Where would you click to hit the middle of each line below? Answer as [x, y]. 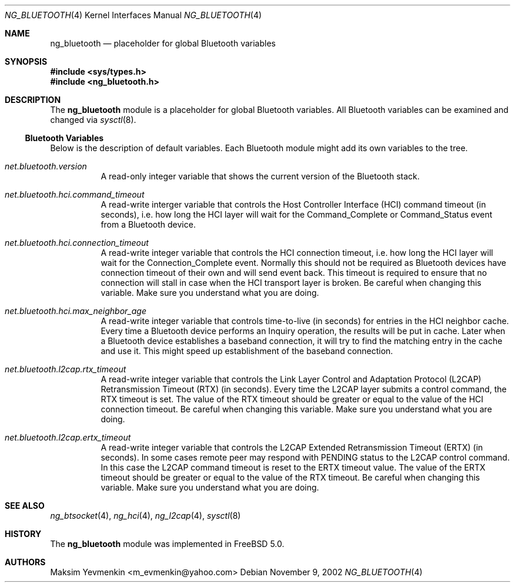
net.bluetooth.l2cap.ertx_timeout [68, 437]
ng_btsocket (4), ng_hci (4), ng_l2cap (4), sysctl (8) [146, 516]
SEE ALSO [25, 506]
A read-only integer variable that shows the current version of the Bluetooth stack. [260, 176]
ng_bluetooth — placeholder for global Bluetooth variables [163, 43]
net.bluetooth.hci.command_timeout [75, 194]
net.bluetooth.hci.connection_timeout [77, 243]
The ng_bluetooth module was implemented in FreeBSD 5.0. [167, 544]
